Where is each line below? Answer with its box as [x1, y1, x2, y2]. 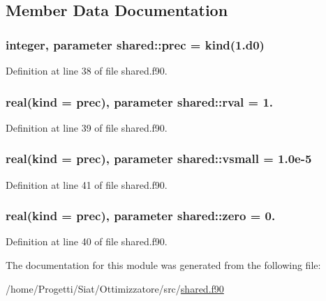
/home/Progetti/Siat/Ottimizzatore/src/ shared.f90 [6, 281, 224, 295]
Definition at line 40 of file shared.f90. [6, 234, 168, 249]
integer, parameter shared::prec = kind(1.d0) [6, 36, 265, 53]
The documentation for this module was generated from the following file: [6, 258, 321, 272]
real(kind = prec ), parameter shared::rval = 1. [6, 93, 274, 110]
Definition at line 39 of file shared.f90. [6, 120, 168, 134]
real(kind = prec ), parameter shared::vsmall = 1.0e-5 [6, 150, 312, 167]
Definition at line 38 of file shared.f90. [6, 63, 168, 77]
